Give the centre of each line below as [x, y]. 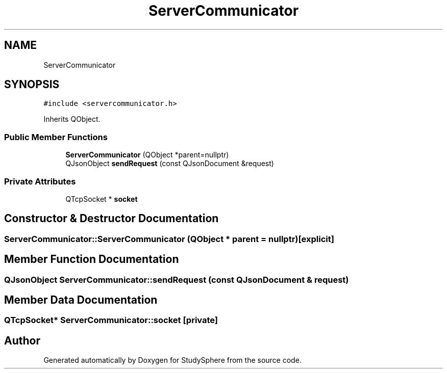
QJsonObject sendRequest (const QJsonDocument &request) [170, 164]
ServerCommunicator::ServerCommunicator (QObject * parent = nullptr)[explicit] [169, 239]
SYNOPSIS [32, 85]
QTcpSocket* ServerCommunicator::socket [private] [111, 320]
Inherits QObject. [72, 119]
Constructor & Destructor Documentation [111, 219]
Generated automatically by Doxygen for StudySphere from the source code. [172, 360]
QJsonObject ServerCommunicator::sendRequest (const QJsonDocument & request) [177, 279]
